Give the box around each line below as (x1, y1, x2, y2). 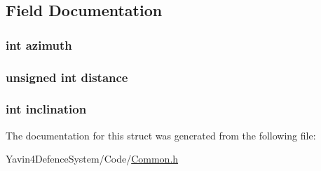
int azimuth (6, 36, 72, 53)
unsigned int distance (6, 68, 128, 85)
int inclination (6, 100, 87, 118)
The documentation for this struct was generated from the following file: (6, 128, 316, 142)
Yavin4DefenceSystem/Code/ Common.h (6, 151, 179, 166)
